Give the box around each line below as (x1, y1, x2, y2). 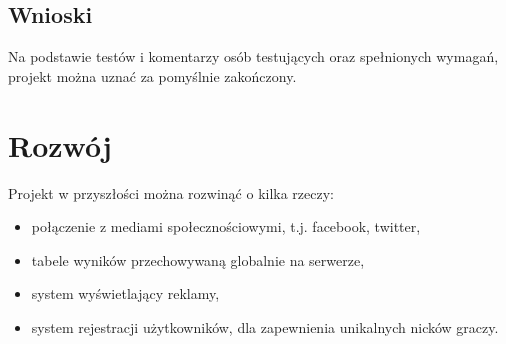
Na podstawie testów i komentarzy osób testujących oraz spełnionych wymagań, (8, 46, 499, 67)
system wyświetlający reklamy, (31, 283, 220, 304)
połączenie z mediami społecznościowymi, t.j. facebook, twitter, (31, 216, 421, 237)
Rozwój (8, 124, 112, 165)
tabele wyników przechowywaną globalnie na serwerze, (31, 249, 365, 270)
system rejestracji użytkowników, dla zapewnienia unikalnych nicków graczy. (31, 316, 499, 337)
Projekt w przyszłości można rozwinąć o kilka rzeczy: (8, 182, 335, 203)
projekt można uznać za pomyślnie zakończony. (8, 65, 297, 86)
